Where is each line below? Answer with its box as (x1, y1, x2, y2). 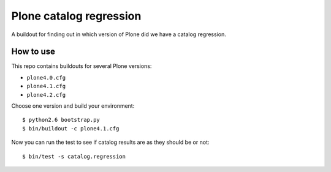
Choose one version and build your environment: (11, 102, 135, 110)
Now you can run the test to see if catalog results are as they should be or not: (11, 138, 210, 146)
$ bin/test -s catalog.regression (22, 153, 126, 160)
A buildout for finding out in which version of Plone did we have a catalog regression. (11, 31, 226, 38)
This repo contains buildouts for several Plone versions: (11, 62, 152, 70)
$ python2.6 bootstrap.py (22, 116, 101, 124)
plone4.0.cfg (26, 74, 66, 81)
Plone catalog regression (11, 9, 142, 23)
